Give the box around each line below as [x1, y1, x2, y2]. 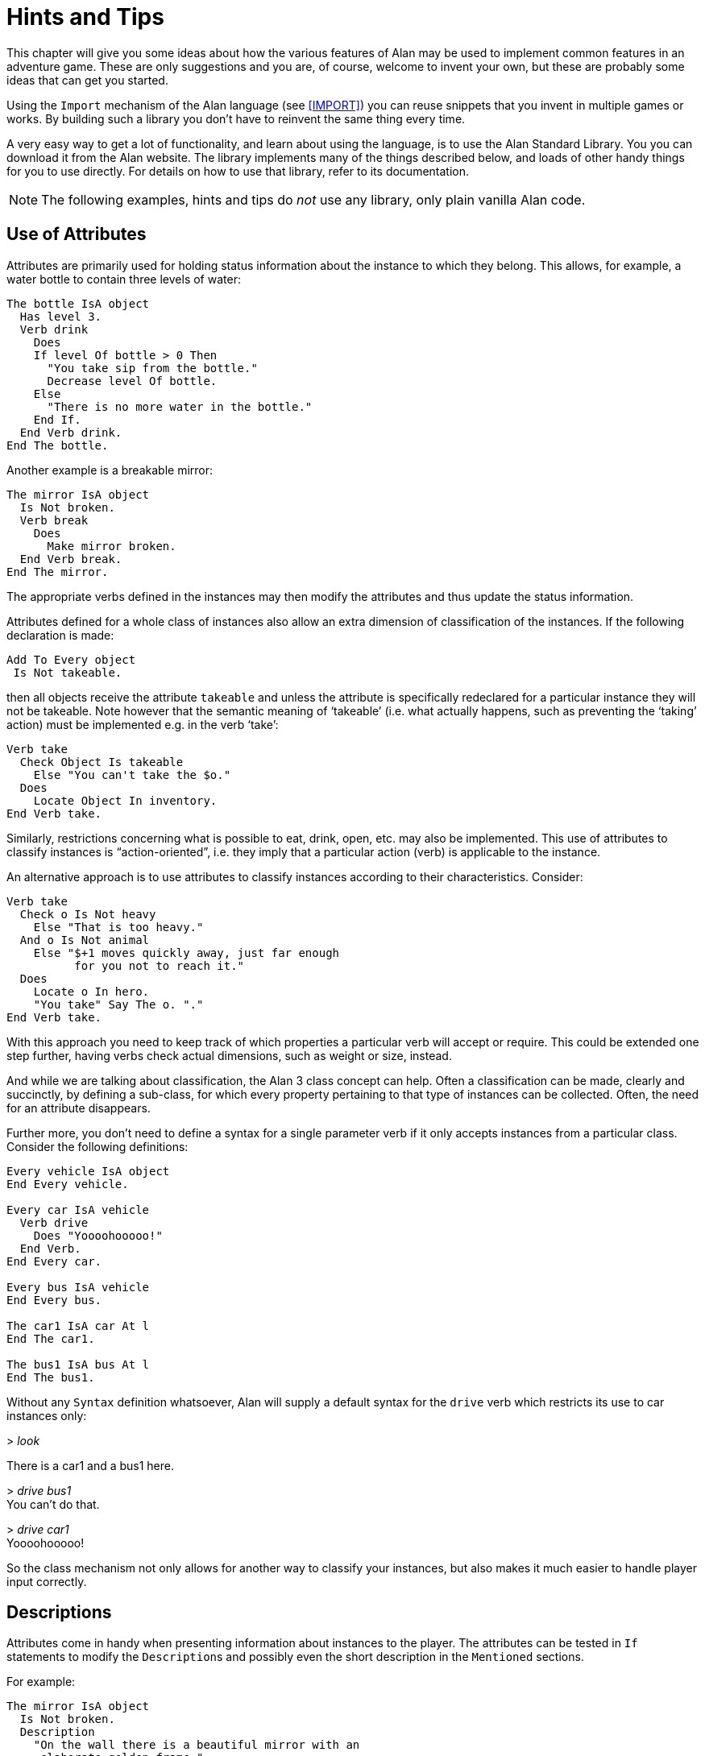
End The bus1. [6, 1370, 95, 1384]
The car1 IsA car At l [6, 1319, 150, 1332]
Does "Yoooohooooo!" [33, 1228, 163, 1242]
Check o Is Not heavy [19, 907, 156, 921]
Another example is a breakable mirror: [6, 462, 214, 477]
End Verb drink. [19, 425, 122, 439]
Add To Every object [6, 652, 136, 666]
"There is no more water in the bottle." [47, 400, 313, 413]
